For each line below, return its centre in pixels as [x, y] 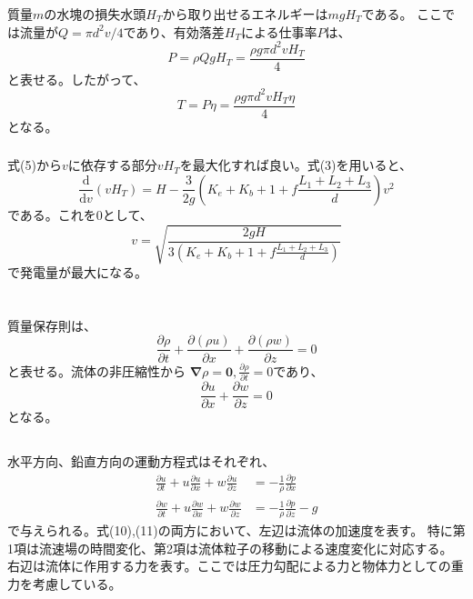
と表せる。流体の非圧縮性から [96, 370]
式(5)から [35, 165]
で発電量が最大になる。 [77, 272]
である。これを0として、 [80, 214]
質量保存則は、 [52, 325]
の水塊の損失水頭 [95, 13]
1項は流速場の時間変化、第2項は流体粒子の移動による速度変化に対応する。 [230, 548]
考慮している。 [77, 583]
